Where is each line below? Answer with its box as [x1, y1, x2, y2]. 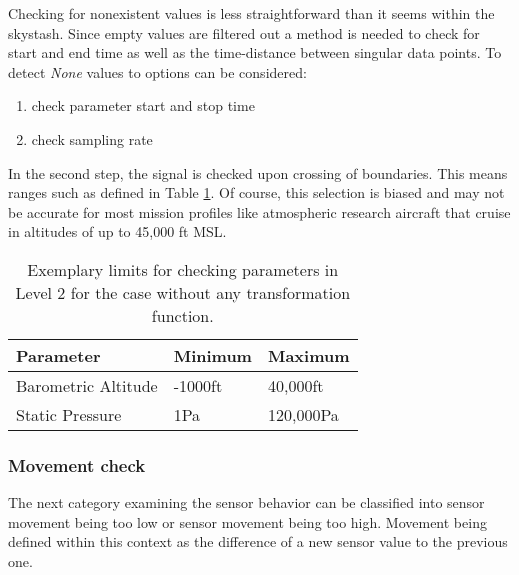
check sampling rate [31, 128, 153, 149]
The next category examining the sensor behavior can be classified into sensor [8, 492, 485, 513]
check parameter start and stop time [31, 95, 255, 116]
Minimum [173, 343, 252, 367]
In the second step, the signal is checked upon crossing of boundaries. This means [8, 162, 508, 183]
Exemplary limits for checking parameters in [27, 257, 339, 281]
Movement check [8, 452, 146, 477]
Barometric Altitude [16, 373, 158, 397]
